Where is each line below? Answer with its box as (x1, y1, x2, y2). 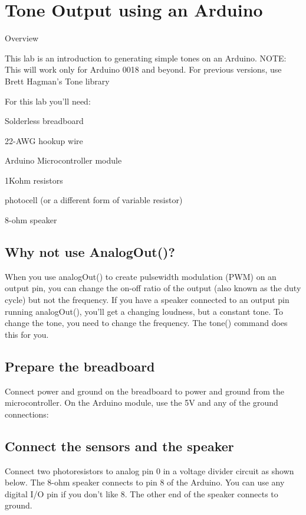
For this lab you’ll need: (5, 94, 91, 107)
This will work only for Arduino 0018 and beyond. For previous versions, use (5, 63, 282, 76)
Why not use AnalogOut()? (5, 243, 175, 261)
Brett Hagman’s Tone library (5, 74, 110, 87)
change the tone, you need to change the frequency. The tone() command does (5, 317, 288, 329)
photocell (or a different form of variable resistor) (5, 194, 183, 206)
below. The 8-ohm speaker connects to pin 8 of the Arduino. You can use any (5, 476, 285, 488)
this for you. (5, 328, 49, 340)
